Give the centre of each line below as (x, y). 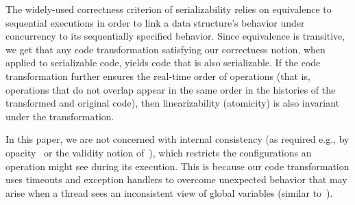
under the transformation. (60, 116)
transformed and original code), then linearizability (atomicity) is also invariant (172, 103)
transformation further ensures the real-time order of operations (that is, (158, 76)
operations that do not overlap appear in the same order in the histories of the (171, 89)
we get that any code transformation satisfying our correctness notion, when (166, 49)
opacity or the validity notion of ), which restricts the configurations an (159, 152)
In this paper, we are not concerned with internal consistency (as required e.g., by (177, 139)
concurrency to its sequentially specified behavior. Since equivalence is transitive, (175, 36)
